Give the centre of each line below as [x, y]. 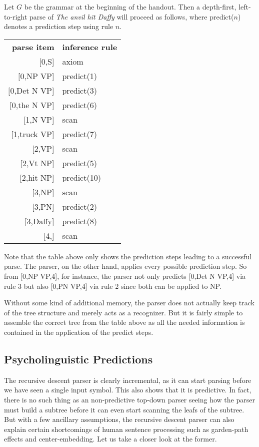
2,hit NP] [38, 177]
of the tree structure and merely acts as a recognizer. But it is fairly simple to [123, 312]
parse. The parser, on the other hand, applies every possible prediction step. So [125, 266]
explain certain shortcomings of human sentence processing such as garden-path [126, 429]
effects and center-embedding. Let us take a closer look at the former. [110, 439]
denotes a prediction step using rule [59, 26]
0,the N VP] [33, 105]
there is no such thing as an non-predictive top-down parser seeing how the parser [129, 399]
